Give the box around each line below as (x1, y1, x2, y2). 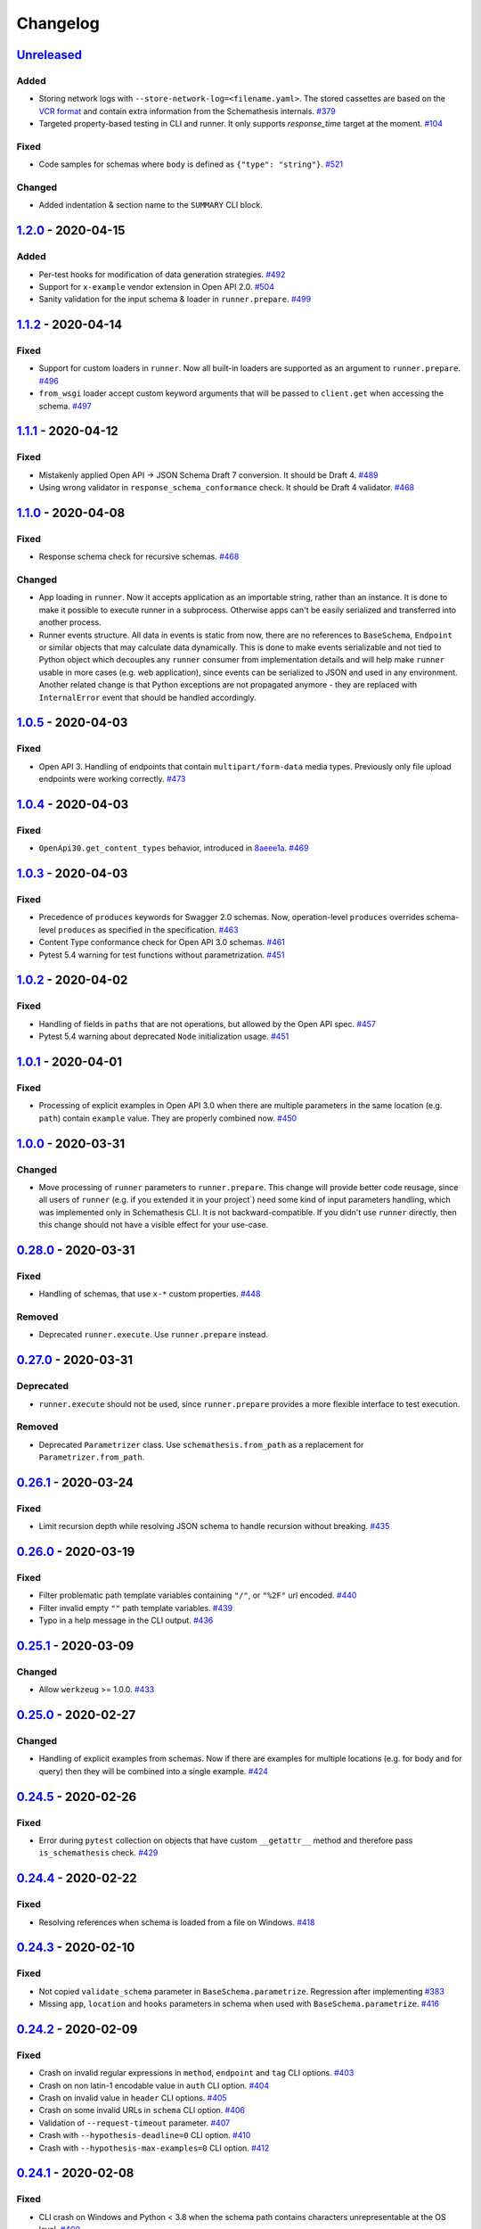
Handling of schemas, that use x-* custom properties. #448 (38, 1288, 261, 1299)
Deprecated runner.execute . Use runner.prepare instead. (38, 1329, 269, 1340)
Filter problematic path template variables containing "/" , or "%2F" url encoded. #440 (38, 1590, 357, 1600)
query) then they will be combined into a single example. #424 (38, 1765, 269, 1776)
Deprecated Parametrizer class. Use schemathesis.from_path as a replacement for (38, 1439, 364, 1450)
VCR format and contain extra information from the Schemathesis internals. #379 (38, 105, 336, 116)
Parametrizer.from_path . (38, 1452, 145, 1462)
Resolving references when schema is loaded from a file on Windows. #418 (38, 1917, 315, 1928)
